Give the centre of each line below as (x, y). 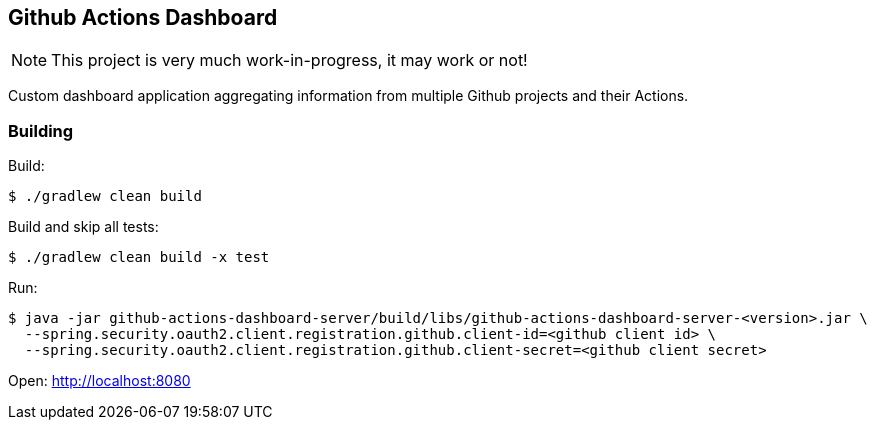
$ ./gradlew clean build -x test (139, 257)
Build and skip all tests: (83, 227)
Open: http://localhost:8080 (99, 381)
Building (41, 130)
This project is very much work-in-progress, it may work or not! (289, 60)
